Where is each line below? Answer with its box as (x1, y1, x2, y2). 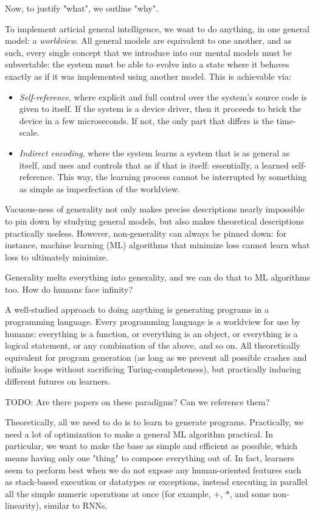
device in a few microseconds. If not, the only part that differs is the (19, 114, 274, 127)
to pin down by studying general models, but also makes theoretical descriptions (5, 214, 304, 227)
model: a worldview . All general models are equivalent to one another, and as (5, 34, 292, 47)
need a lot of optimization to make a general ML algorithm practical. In (5, 427, 273, 440)
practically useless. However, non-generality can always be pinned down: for (5, 226, 287, 239)
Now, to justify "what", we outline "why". (5, 2, 159, 14)
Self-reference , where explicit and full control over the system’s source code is (19, 90, 307, 103)
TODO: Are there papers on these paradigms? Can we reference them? (5, 395, 269, 408)
